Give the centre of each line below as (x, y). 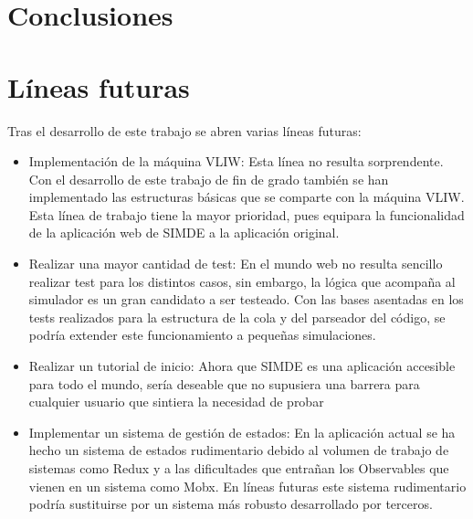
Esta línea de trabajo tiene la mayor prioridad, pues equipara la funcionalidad (247, 214)
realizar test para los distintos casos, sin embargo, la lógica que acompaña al (242, 281)
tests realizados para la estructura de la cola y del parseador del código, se (237, 317)
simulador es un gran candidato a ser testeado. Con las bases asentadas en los (246, 299)
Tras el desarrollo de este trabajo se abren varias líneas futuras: (184, 130)
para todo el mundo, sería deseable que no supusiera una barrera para (224, 383)
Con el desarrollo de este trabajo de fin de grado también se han (209, 179)
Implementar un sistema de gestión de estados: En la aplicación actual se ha (242, 432)
